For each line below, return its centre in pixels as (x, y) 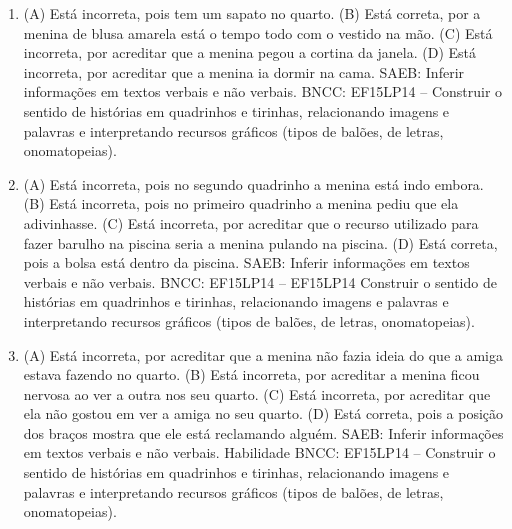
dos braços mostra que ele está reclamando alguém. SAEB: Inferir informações (263, 432)
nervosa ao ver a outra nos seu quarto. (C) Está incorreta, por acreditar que (257, 393)
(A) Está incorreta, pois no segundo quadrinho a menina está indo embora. (253, 183)
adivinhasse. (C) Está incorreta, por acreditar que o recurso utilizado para (251, 222)
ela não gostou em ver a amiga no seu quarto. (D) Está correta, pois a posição (263, 413)
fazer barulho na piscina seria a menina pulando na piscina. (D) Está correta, (260, 242)
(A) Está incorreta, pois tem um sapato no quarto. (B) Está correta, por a (252, 13)
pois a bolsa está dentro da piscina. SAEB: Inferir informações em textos (246, 262)
